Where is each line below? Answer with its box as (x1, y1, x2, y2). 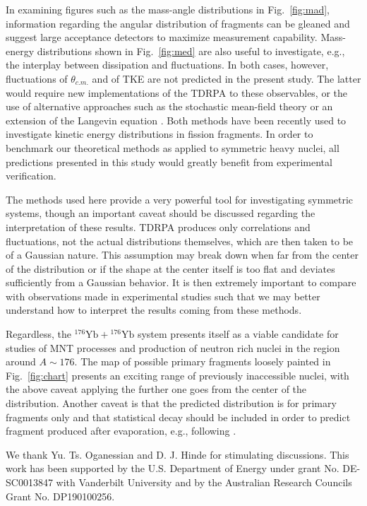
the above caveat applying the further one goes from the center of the (6, 382, 307, 396)
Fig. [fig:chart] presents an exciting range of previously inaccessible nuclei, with (6, 367, 349, 382)
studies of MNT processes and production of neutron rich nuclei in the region (6, 340, 340, 355)
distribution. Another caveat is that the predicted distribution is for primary (6, 396, 337, 411)
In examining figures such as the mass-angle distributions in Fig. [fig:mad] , (6, 2, 330, 16)
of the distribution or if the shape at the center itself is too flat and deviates (6, 261, 335, 276)
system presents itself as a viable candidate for (137, 326, 339, 341)
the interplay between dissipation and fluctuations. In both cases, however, (6, 57, 329, 72)
